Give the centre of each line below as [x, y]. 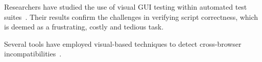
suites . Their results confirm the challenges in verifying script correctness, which [131, 17]
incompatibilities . [33, 54]
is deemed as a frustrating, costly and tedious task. [84, 27]
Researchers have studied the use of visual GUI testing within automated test [126, 7]
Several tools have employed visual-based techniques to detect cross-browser [123, 43]
